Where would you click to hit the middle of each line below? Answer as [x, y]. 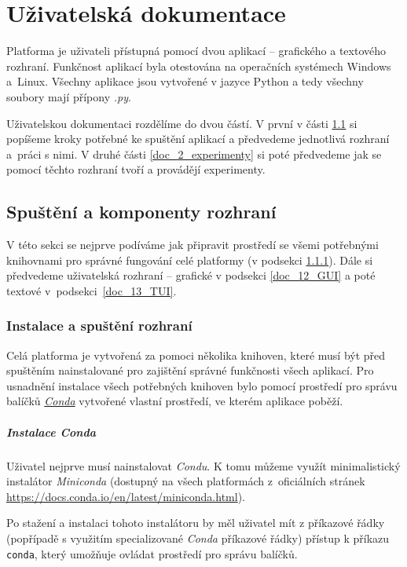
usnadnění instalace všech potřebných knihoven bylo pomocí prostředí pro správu [202, 385]
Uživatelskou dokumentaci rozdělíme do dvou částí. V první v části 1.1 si [182, 123]
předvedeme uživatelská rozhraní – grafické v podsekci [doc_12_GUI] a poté [191, 275]
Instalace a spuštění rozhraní [99, 326]
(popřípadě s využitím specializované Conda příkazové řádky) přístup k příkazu [198, 538]
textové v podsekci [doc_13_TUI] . [92, 290]
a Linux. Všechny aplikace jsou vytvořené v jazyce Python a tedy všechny [185, 81]
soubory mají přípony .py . [69, 96]
